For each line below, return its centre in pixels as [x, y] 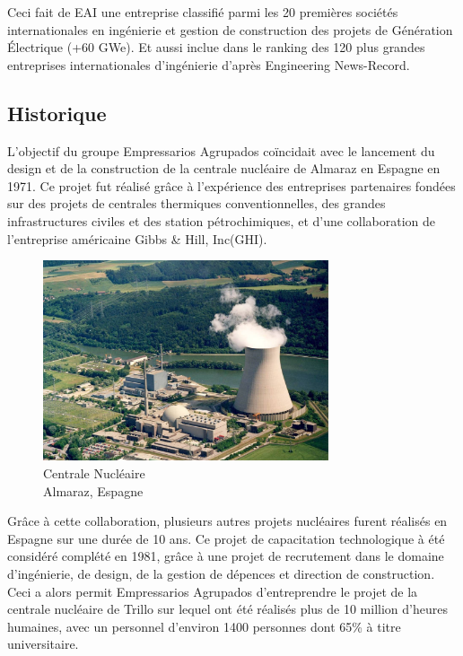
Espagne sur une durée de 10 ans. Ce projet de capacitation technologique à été [226, 538]
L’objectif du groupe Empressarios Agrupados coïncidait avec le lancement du [221, 150]
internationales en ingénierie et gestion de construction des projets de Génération [230, 29]
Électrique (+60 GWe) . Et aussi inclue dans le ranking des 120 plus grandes [216, 47]
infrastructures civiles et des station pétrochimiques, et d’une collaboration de [222, 220]
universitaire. [43, 644]
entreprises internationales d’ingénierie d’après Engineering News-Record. [209, 64]
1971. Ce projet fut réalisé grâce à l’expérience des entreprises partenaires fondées [231, 185]
